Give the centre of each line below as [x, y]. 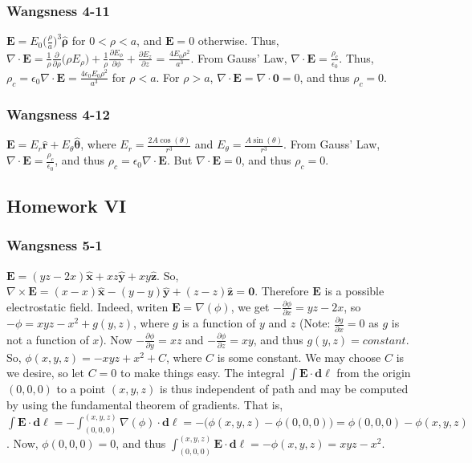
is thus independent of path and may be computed [284, 389]
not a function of [48, 339]
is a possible [354, 291]
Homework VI [67, 206]
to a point [81, 389]
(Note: [315, 323]
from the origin [374, 373]
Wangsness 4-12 [58, 114]
